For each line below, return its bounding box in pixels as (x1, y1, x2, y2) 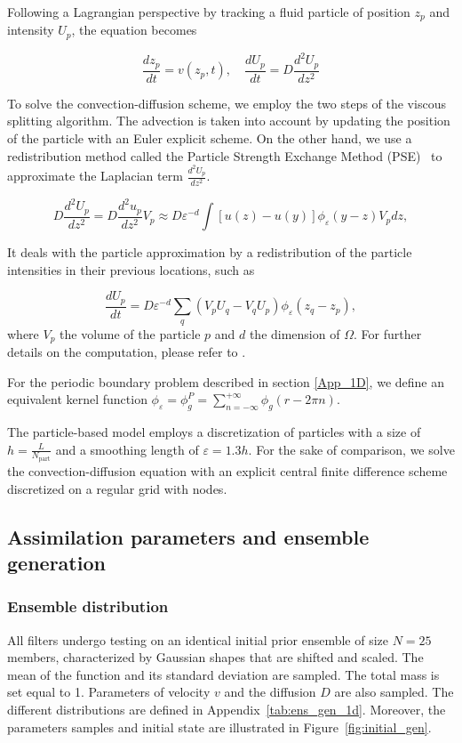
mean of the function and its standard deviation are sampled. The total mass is (7, 665, 440, 683)
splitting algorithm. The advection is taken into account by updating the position (7, 111, 450, 130)
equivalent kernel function (7, 390, 147, 408)
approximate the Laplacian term (7, 166, 183, 185)
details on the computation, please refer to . (7, 343, 246, 360)
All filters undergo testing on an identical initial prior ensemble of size (7, 630, 389, 649)
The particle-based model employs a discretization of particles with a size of (7, 422, 421, 440)
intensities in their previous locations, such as (7, 260, 255, 279)
